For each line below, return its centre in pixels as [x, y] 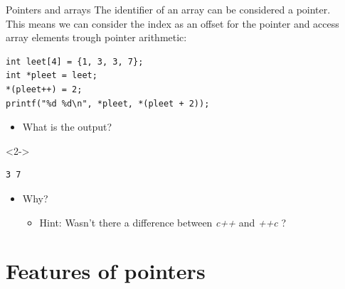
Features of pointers [106, 271]
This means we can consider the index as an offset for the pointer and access [172, 23]
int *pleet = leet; [52, 76]
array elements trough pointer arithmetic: [96, 37]
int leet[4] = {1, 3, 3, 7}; [75, 61]
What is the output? [67, 127]
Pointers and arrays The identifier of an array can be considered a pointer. [168, 9]
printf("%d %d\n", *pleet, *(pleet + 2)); [108, 103]
